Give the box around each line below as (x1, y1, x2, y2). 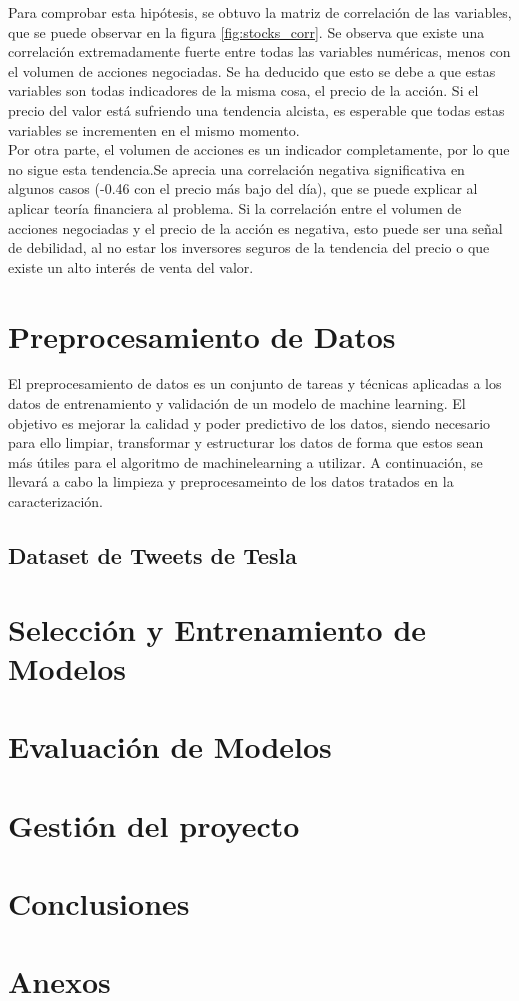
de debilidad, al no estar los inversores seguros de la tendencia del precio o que (8, 237, 490, 258)
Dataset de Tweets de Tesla (8, 539, 297, 570)
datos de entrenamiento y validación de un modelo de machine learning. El (8, 393, 466, 414)
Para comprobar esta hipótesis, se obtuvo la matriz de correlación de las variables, (8, 2, 512, 22)
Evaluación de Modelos (8, 726, 332, 767)
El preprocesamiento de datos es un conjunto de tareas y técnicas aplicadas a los (8, 373, 502, 394)
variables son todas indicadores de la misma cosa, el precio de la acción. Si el (8, 80, 479, 101)
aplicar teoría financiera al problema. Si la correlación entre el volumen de (8, 197, 462, 218)
